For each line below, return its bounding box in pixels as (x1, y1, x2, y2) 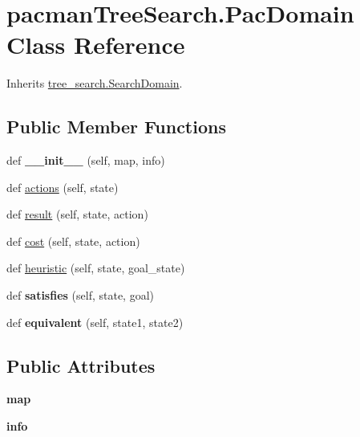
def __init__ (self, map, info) (6, 152, 165, 169)
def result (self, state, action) (6, 206, 148, 223)
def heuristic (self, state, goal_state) (6, 259, 185, 276)
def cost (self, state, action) (6, 232, 140, 249)
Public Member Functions (6, 114, 226, 139)
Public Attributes (6, 353, 156, 378)
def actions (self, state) (6, 178, 119, 195)
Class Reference (6, 28, 185, 61)
